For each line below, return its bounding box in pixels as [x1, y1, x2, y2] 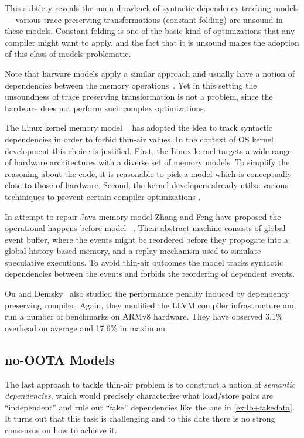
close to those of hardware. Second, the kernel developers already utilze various [5, 179, 288, 191]
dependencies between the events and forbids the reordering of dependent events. [5, 267, 295, 280]
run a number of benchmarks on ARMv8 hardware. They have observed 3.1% [5, 310, 283, 322]
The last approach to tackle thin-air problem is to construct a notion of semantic [5, 378, 296, 390]
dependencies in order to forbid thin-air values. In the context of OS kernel [5, 133, 274, 145]
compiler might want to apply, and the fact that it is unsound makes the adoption [5, 36, 299, 48]
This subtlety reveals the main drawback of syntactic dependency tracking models [5, 2, 299, 13]
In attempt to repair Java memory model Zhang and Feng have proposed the [5, 210, 281, 222]
